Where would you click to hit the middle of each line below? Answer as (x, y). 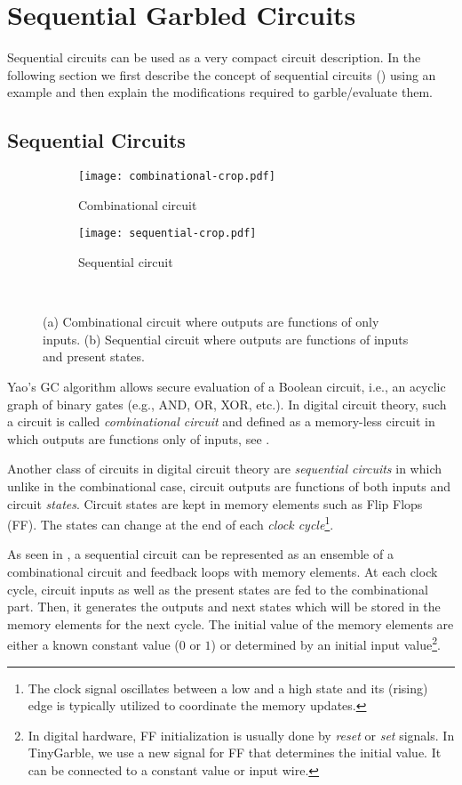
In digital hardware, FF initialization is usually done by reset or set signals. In (241, 735)
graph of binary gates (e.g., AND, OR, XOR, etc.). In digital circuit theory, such (227, 404)
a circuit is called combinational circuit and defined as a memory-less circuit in (221, 421)
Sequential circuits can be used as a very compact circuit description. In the (214, 57)
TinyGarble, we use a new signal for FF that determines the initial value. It (235, 753)
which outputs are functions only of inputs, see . (139, 438)
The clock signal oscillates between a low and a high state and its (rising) (228, 688)
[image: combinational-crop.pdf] (177, 177)
